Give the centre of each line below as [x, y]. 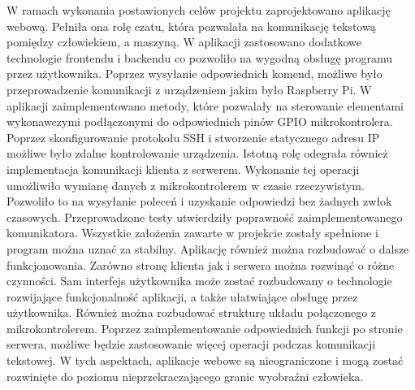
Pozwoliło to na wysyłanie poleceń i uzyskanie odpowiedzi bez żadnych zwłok [199, 201]
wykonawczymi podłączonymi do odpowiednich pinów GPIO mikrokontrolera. [200, 121]
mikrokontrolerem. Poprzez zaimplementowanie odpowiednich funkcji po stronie [205, 328]
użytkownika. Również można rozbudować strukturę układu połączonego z [192, 312]
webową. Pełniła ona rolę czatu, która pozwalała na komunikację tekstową [191, 26]
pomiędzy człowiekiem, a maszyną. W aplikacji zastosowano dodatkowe [184, 42]
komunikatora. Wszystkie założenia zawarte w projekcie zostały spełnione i [192, 233]
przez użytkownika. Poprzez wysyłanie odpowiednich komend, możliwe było [195, 74]
